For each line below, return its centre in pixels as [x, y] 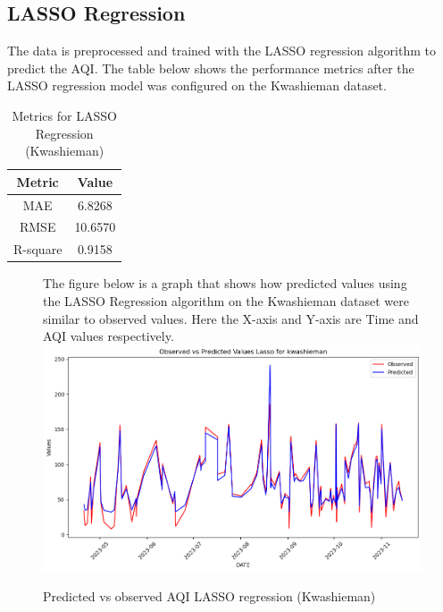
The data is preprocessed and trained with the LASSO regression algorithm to [221, 51]
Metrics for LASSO [64, 115]
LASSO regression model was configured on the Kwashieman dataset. [197, 85]
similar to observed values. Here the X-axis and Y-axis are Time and [231, 318]
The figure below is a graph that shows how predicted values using [225, 283]
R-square [38, 249]
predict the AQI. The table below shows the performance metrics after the [211, 68]
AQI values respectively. [109, 336]
